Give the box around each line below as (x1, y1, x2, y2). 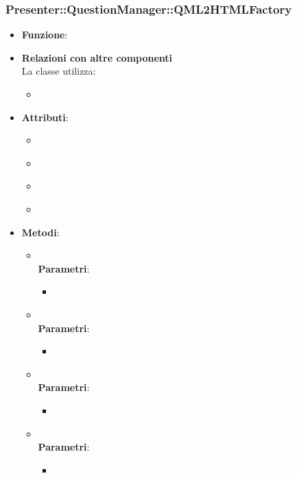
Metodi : (21, 225, 60, 239)
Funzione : (21, 27, 68, 42)
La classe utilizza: (21, 64, 96, 78)
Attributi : (21, 110, 69, 124)
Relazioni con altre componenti (21, 50, 173, 64)
